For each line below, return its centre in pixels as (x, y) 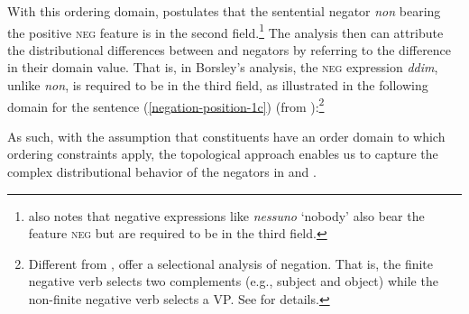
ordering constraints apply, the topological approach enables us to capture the (223, 154)
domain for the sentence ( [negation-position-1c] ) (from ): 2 (166, 105)
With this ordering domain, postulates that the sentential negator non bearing (224, 11)
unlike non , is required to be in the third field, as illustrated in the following (218, 85)
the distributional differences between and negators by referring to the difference (230, 49)
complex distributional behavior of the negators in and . (162, 172)
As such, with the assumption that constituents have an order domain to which (226, 136)
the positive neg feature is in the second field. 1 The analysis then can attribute (225, 31)
